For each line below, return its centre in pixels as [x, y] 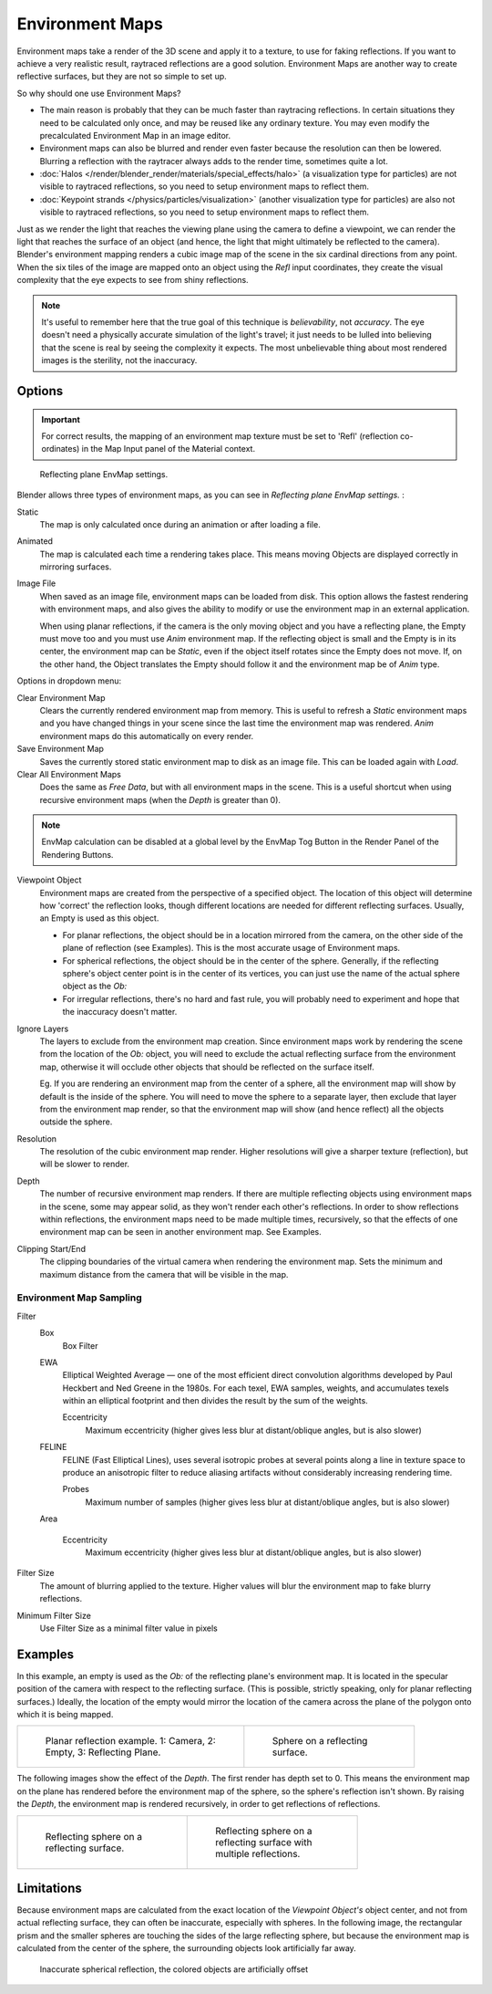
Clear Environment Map [61, 697]
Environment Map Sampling [80, 1298]
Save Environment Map [61, 749]
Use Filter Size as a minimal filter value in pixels [128, 1628]
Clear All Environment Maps [69, 774]
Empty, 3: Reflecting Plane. [103, 1752]
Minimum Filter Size [54, 1615]
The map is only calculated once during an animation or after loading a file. [180, 524]
